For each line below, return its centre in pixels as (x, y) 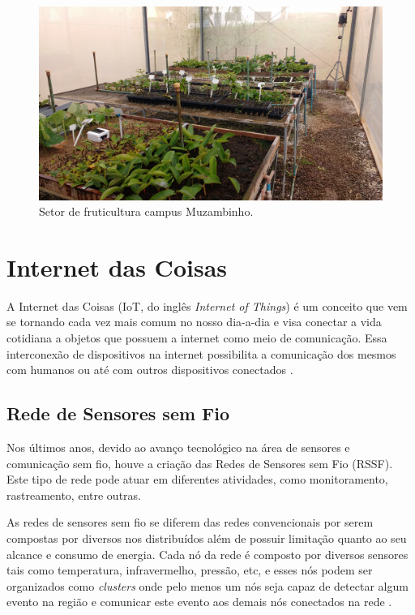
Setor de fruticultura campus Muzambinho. (146, 211)
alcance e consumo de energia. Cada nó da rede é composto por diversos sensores (207, 554)
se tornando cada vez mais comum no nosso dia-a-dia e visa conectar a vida (194, 322)
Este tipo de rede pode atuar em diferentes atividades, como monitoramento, (197, 479)
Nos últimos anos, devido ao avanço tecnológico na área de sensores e (178, 447)
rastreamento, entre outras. (74, 495)
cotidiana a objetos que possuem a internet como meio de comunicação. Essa (197, 338)
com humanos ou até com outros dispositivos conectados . (150, 370)
